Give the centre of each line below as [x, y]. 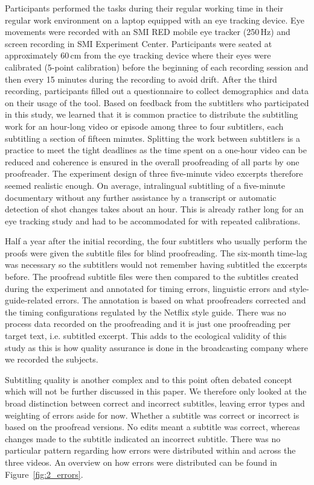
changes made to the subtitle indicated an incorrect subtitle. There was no [143, 438]
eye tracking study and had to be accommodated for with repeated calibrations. [153, 220]
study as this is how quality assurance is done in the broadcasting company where [156, 347]
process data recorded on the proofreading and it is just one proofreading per [148, 324]
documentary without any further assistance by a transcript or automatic [141, 197]
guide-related [29, 300]
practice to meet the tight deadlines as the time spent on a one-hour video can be [156, 150]
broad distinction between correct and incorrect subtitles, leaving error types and [155, 403]
